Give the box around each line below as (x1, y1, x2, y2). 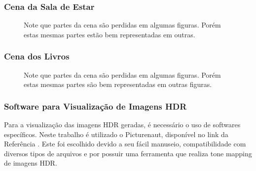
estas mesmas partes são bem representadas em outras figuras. (24, 79, 212, 89)
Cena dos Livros (4, 50, 70, 62)
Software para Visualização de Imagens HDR (4, 100, 187, 112)
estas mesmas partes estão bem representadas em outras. (24, 29, 195, 39)
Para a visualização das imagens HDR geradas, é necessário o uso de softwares (4, 119, 241, 130)
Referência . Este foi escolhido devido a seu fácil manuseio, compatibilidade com (4, 139, 246, 149)
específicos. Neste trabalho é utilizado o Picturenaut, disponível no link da (4, 129, 228, 139)
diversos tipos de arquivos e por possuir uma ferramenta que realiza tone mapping (4, 148, 252, 158)
